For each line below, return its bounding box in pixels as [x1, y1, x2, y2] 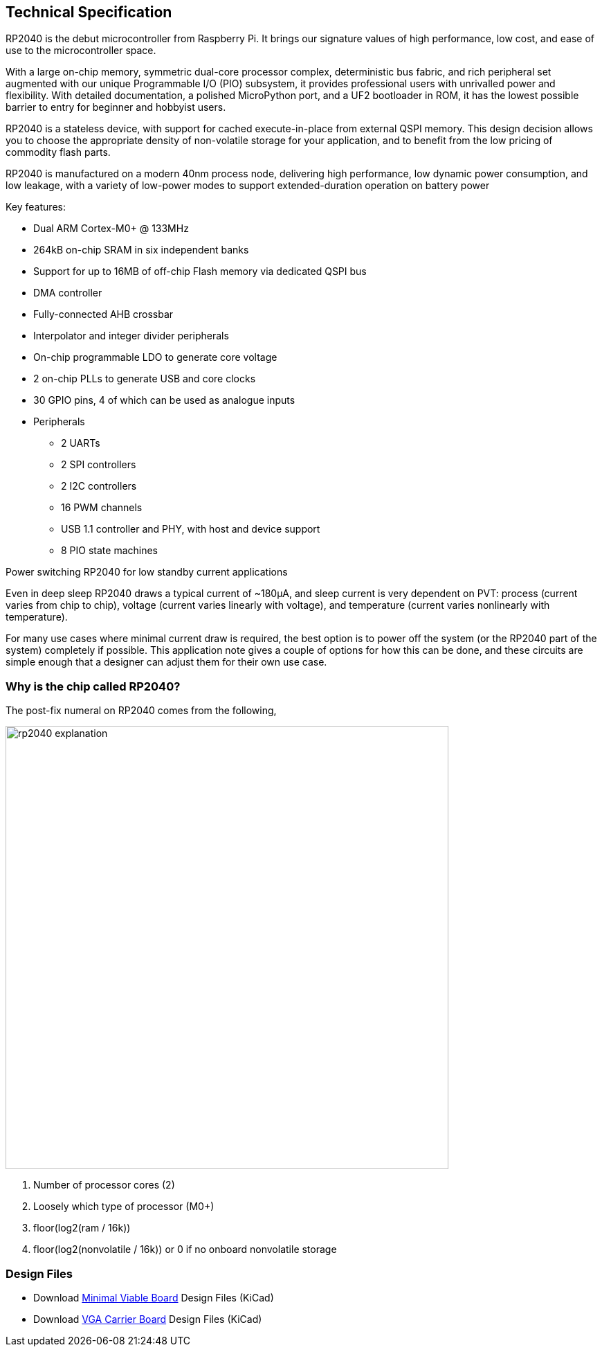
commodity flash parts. [6, 146, 111, 159]
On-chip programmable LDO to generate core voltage [33, 351, 277, 364]
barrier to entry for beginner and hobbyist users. [6, 101, 226, 114]
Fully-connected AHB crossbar [33, 308, 174, 321]
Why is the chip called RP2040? [6, 679, 181, 693]
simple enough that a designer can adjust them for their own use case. [6, 656, 327, 668]
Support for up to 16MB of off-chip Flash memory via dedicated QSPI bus [33, 265, 367, 278]
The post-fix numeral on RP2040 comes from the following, [6, 704, 277, 717]
